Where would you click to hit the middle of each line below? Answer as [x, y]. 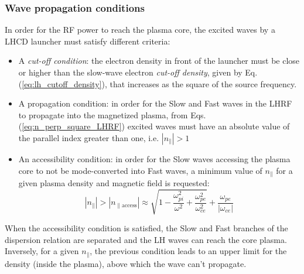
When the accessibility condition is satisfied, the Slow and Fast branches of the [146, 228]
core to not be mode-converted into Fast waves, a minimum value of [140, 170]
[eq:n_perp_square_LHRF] [72, 126]
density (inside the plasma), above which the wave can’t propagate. [126, 263]
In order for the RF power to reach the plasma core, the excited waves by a [140, 30]
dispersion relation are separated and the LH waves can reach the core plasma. [146, 239]
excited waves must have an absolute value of [209, 126]
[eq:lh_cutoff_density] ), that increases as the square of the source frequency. [159, 83]
